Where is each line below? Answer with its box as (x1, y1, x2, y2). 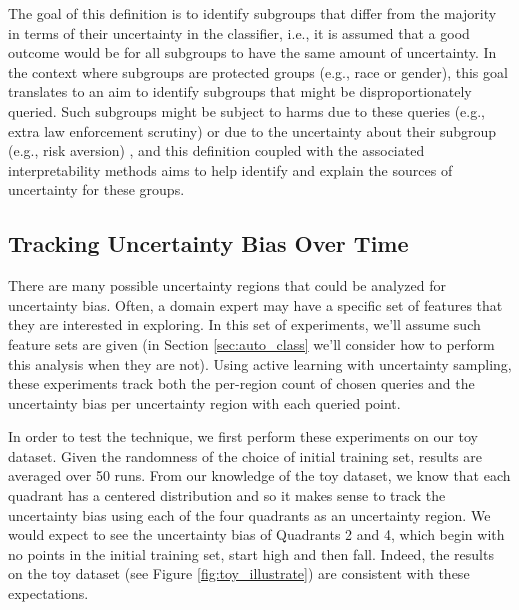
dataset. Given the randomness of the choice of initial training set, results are (8, 445, 482, 466)
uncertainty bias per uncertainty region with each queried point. (8, 392, 401, 413)
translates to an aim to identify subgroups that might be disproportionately (8, 81, 472, 102)
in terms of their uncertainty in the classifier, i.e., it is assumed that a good (8, 22, 470, 43)
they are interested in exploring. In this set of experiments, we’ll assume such (8, 314, 481, 335)
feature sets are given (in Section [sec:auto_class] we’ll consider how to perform (8, 333, 495, 354)
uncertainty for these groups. (8, 179, 185, 200)
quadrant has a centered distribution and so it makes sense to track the (8, 485, 446, 506)
